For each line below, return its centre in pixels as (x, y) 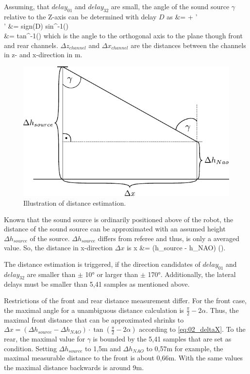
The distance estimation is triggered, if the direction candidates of (102, 264)
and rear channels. (31, 45)
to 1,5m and (103, 348)
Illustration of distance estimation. (75, 203)
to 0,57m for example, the (185, 348)
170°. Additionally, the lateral (192, 274)
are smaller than (51, 274)
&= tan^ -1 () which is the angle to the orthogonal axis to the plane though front (123, 35)
